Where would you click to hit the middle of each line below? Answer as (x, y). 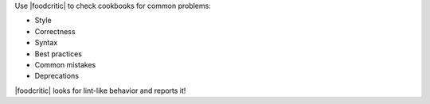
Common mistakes (65, 64)
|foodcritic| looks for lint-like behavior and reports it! (100, 91)
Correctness (55, 31)
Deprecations (57, 76)
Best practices (59, 54)
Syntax (46, 43)
